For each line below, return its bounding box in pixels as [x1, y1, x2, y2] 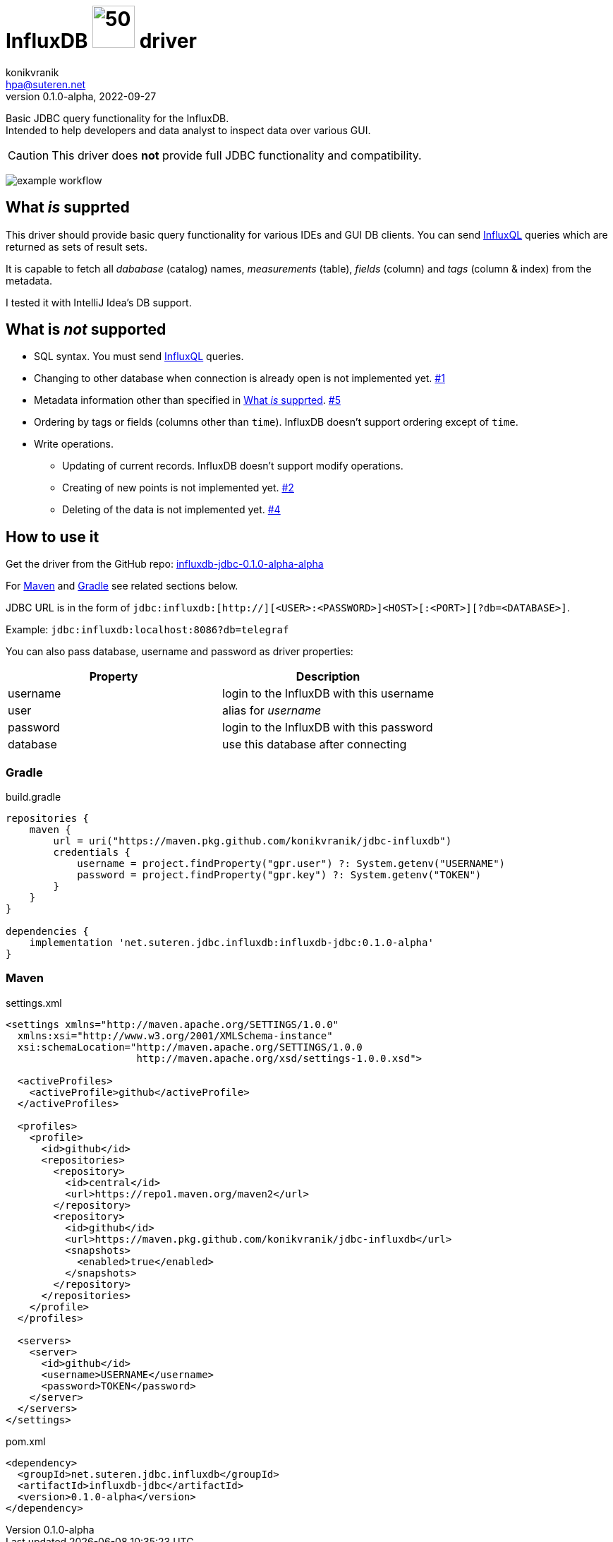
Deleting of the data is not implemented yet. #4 [62, 503, 281, 516]
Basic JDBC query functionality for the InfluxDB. [6, 112, 229, 124]
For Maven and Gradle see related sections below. [6, 580, 238, 592]
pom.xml [6, 1435, 46, 1447]
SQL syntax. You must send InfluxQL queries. [34, 350, 244, 363]
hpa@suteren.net [6, 78, 86, 90]
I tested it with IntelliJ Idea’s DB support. [6, 296, 192, 309]
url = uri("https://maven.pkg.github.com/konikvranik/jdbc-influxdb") [53, 835, 452, 847]
